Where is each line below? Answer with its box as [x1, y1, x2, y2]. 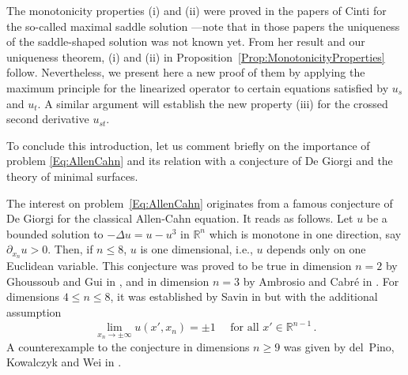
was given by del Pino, [283, 338, 395, 354]
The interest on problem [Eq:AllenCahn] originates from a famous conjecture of [6, 194, 393, 211]
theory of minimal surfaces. [6, 167, 138, 184]
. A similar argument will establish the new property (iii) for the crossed [37, 95, 388, 111]
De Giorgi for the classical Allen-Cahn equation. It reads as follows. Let [6, 210, 353, 227]
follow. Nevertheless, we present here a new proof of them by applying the [6, 64, 365, 81]
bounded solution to [6, 225, 104, 242]
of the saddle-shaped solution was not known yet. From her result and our [6, 33, 365, 50]
